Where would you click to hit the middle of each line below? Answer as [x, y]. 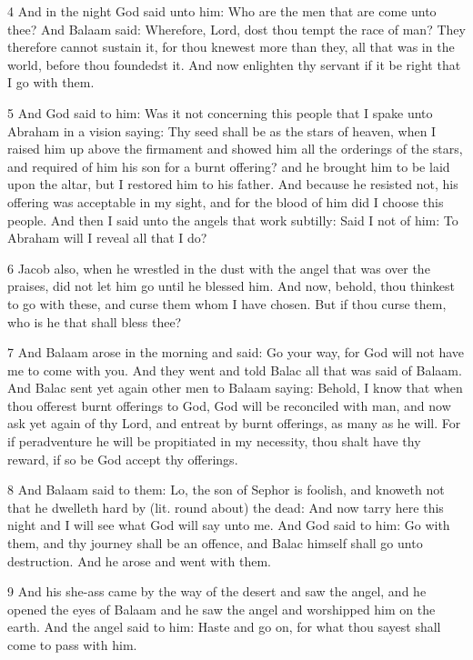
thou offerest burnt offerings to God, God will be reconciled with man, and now [229, 405]
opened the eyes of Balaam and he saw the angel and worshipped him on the [221, 609]
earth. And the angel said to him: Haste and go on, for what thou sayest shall [224, 627]
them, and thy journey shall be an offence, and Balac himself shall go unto [215, 543]
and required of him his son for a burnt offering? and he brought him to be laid [229, 166]
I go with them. [51, 82]
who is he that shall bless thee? [95, 321]
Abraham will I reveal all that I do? [107, 238]
